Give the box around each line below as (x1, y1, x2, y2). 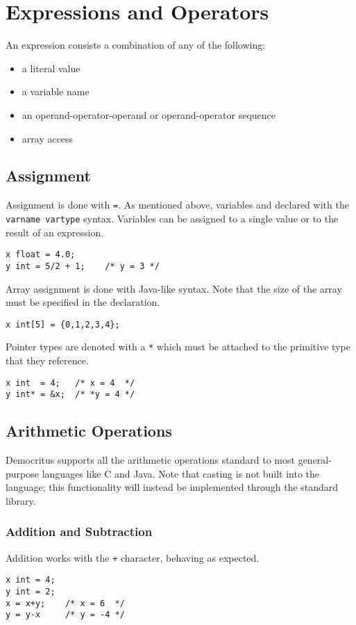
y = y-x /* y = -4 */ (6, 610, 125, 620)
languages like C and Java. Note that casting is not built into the (42, 466, 320, 480)
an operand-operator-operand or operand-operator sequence (22, 107, 276, 122)
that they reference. (6, 353, 89, 368)
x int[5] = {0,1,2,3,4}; (6, 319, 120, 330)
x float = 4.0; (6, 250, 76, 260)
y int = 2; (6, 587, 56, 597)
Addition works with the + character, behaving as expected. (6, 550, 260, 565)
